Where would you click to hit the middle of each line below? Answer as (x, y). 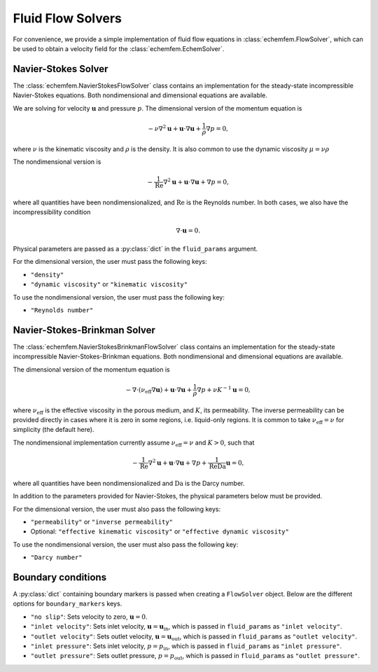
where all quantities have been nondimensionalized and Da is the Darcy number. (129, 483)
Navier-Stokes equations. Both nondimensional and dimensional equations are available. (140, 95)
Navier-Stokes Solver (61, 69)
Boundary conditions (60, 577)
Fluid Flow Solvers (67, 18)
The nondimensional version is (57, 162)
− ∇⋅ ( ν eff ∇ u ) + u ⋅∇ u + (159, 391)
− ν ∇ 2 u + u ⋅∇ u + (175, 128)
